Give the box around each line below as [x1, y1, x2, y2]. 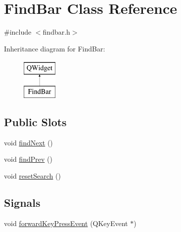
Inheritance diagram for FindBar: [4, 43, 105, 53]
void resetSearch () [4, 170, 61, 181]
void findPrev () [4, 154, 52, 164]
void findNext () [4, 137, 53, 147]
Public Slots [4, 114, 67, 129]
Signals [4, 194, 41, 210]
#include [4, 27, 32, 37]
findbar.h [43, 27, 70, 37]
